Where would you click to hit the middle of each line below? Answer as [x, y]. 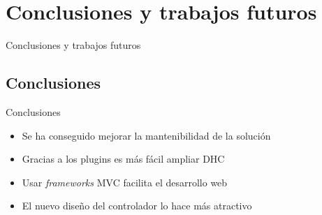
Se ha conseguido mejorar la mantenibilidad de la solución [146, 135]
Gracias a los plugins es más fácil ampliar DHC [123, 159]
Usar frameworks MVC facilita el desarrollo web [125, 182]
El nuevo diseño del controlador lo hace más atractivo [137, 206]
